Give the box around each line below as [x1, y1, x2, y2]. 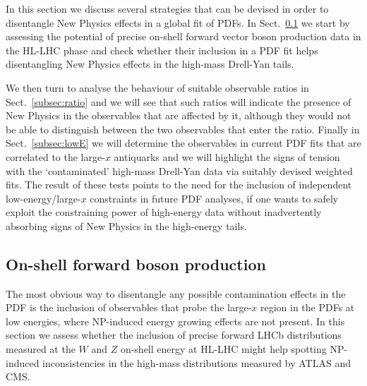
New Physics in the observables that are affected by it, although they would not [6, 108, 351, 123]
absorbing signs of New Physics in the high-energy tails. [6, 218, 247, 233]
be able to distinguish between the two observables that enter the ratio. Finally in [6, 121, 360, 136]
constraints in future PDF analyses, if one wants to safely [90, 191, 339, 205]
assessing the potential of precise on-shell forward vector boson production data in [6, 29, 361, 44]
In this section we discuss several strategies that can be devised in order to [6, 1, 329, 16]
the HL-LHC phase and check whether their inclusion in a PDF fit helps [6, 42, 318, 57]
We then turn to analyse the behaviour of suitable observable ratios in [6, 80, 309, 95]
